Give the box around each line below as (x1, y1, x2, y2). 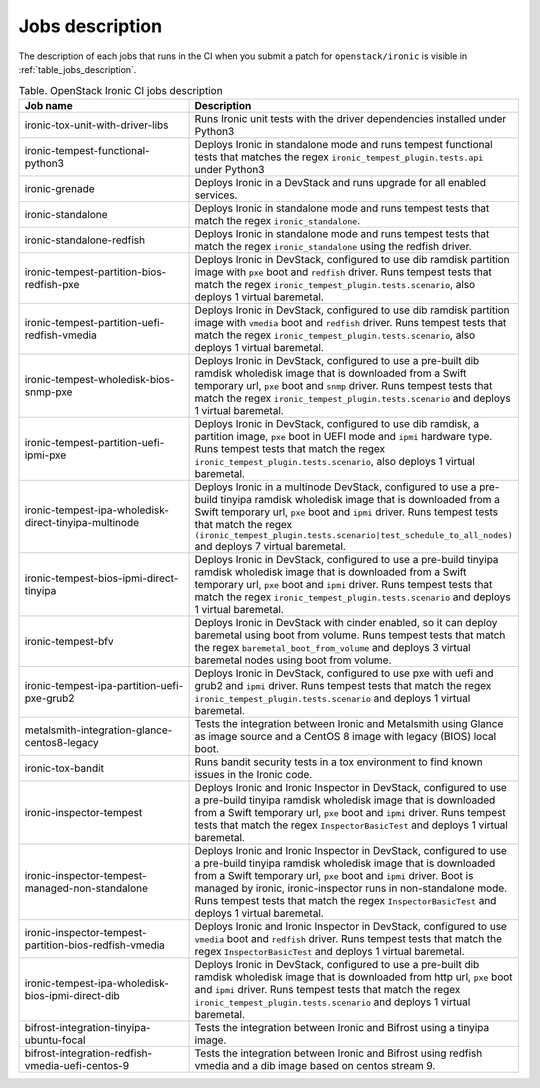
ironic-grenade (24, 181, 95, 195)
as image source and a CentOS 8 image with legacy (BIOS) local (194, 729, 497, 743)
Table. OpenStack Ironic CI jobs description (18, 83, 224, 97)
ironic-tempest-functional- (24, 143, 150, 157)
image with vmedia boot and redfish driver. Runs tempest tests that (194, 315, 507, 329)
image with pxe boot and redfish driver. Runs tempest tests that (194, 265, 492, 279)
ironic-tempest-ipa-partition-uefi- (24, 678, 184, 692)
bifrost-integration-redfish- (24, 1046, 153, 1060)
